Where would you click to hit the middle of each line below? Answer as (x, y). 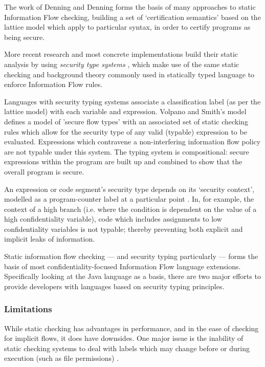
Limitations (28, 309)
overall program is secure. (44, 171)
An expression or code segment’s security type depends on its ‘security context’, (129, 189)
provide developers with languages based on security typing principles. (114, 286)
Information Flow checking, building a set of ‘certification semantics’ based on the (132, 17)
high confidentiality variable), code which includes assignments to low (113, 219)
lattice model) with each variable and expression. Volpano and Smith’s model (125, 111)
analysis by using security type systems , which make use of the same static (122, 64)
